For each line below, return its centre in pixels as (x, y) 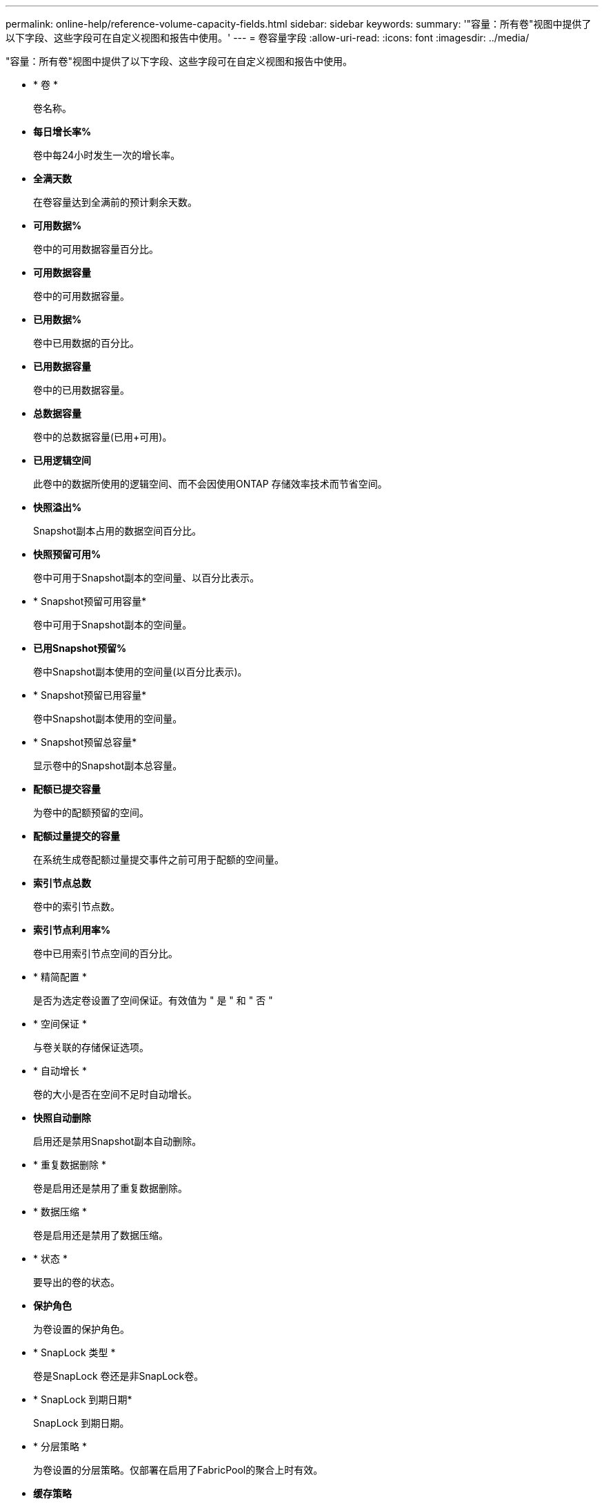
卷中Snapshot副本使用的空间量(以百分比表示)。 (140, 672)
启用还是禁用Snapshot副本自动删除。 (118, 1141)
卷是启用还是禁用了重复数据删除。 (110, 1188)
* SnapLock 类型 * (74, 1352)
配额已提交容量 (67, 789)
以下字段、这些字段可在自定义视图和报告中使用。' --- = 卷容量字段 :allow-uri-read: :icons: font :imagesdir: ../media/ (268, 38)
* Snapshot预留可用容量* (90, 601)
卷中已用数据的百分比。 (86, 343)
